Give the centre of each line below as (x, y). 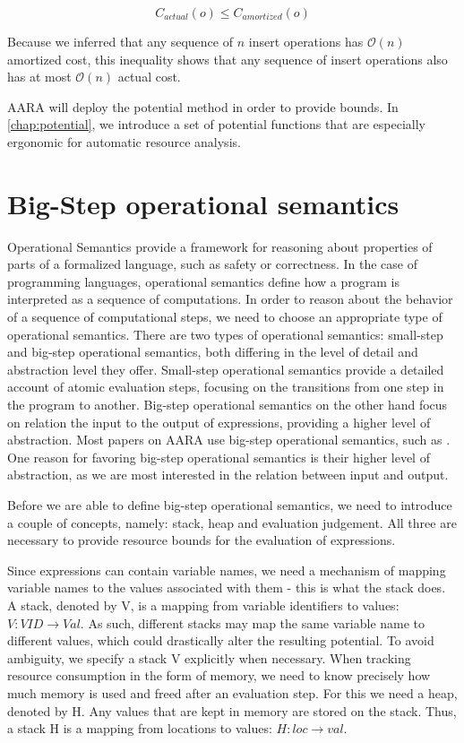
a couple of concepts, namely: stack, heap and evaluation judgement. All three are (232, 522)
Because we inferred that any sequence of (120, 41)
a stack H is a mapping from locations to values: (140, 728)
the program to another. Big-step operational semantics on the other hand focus (228, 405)
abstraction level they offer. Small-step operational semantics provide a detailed (226, 369)
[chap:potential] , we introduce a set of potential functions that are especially (216, 124)
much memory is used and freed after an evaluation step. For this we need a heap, (232, 692)
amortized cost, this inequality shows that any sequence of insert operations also (228, 59)
